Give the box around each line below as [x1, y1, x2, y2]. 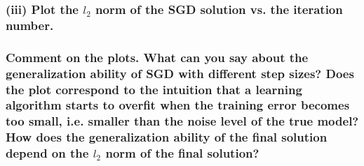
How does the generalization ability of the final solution [6, 128, 328, 146]
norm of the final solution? [105, 144, 259, 162]
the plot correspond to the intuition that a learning [6, 80, 302, 98]
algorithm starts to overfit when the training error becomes [6, 96, 350, 114]
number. [6, 16, 54, 33]
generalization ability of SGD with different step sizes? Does [6, 64, 354, 82]
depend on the [6, 144, 89, 162]
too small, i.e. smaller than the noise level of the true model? [6, 112, 359, 130]
